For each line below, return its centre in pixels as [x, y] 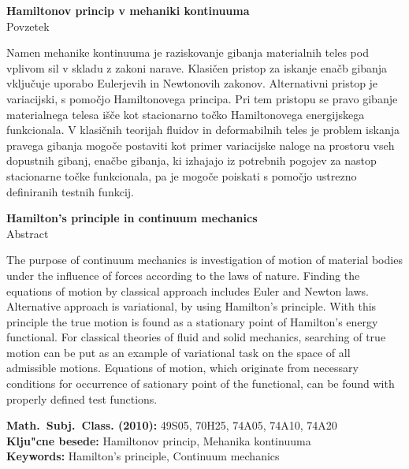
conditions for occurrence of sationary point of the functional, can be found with [201, 383]
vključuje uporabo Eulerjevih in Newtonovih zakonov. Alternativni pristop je [192, 83]
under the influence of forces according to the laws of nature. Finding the [183, 275]
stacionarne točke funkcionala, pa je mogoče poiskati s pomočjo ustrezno [182, 175]
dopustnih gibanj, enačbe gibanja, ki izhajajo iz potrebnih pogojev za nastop [191, 160]
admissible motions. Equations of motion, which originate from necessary [182, 368]
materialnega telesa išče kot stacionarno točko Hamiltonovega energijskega [186, 114]
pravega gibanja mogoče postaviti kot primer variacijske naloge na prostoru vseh [201, 145]
